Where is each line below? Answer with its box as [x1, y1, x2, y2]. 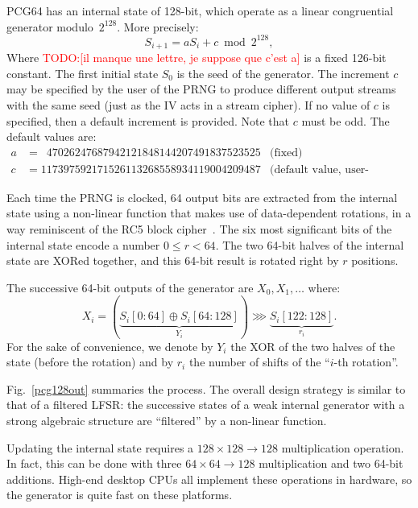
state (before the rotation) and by [6, 353, 174, 370]
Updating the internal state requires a [6, 439, 194, 456]
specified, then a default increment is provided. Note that [6, 112, 290, 129]
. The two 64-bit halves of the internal [215, 236, 404, 253]
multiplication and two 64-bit [259, 455, 404, 472]
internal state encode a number [6, 236, 160, 253]
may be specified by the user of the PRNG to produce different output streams [6, 81, 396, 97]
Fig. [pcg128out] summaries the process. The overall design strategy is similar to [6, 380, 406, 397]
